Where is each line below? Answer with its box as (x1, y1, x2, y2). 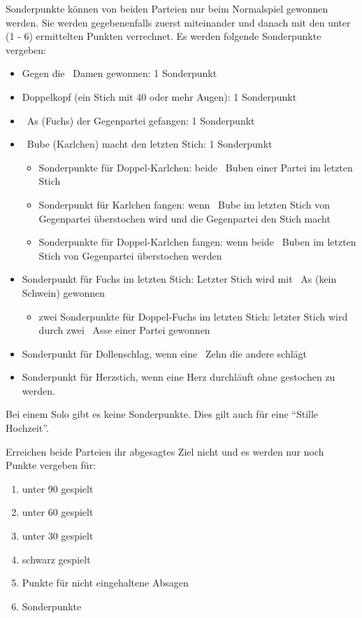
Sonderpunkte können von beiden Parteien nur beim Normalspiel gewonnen (6, 1, 328, 15)
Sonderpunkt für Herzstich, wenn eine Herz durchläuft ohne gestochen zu (22, 370, 335, 384)
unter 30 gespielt (22, 528, 94, 543)
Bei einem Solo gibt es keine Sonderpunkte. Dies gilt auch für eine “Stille (6, 407, 319, 421)
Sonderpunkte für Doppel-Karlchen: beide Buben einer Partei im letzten (38, 160, 353, 174)
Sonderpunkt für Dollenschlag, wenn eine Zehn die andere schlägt (22, 346, 307, 360)
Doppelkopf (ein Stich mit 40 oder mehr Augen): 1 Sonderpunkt (22, 89, 297, 104)
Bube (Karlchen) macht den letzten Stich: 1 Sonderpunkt (27, 136, 273, 151)
